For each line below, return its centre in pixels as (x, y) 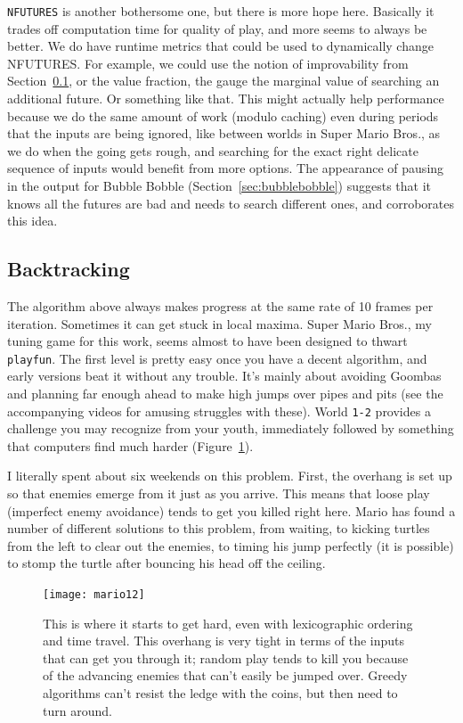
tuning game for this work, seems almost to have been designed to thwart (207, 341)
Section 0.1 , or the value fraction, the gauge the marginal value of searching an (223, 81)
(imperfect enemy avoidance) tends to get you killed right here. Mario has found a (231, 510)
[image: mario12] (94, 595)
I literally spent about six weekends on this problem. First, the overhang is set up (230, 476)
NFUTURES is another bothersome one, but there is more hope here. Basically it (221, 11)
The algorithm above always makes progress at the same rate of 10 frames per (220, 305)
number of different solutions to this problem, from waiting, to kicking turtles (219, 528)
